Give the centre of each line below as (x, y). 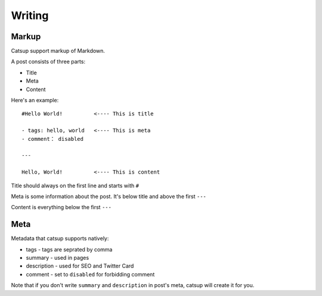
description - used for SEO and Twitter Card (80, 266)
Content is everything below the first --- (61, 207)
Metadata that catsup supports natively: (60, 238)
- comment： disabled (52, 139)
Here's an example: (35, 100)
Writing (30, 15)
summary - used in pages (58, 258)
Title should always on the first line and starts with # (75, 185)
